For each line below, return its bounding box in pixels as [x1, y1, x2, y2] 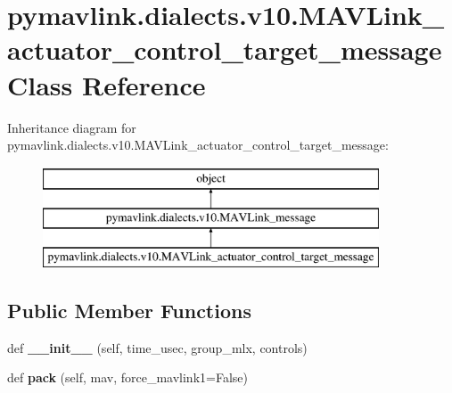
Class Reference [7, 66, 206, 102]
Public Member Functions [7, 297, 251, 324]
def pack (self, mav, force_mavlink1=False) [7, 368, 248, 387]
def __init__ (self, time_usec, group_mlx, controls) [7, 338, 308, 356]
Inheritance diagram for [7, 118, 136, 136]
